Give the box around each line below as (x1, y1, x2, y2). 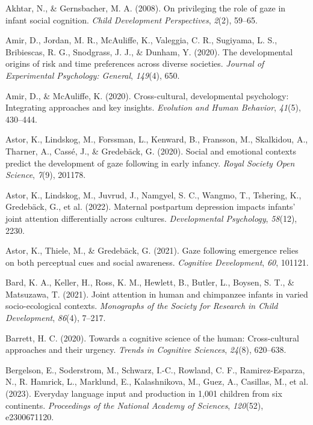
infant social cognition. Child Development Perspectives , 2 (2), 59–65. (5, 13, 258, 26)
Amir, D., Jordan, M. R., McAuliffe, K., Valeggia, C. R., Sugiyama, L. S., (5, 34, 277, 46)
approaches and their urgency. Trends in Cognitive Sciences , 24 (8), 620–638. (5, 343, 287, 356)
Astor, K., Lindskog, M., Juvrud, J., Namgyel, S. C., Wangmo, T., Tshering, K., (5, 188, 302, 201)
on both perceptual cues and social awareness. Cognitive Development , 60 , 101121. (5, 255, 309, 268)
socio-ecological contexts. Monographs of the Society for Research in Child (5, 299, 278, 312)
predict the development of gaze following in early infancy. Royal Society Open (5, 156, 295, 169)
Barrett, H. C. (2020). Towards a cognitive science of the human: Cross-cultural (5, 331, 299, 344)
